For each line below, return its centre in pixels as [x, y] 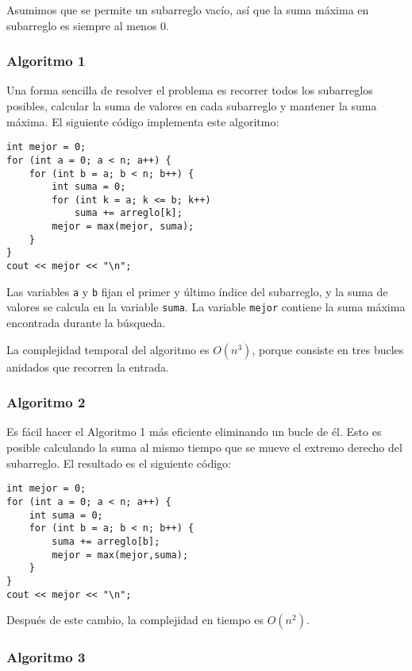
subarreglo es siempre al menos [82, 25]
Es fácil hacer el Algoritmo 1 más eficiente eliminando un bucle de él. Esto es [194, 432]
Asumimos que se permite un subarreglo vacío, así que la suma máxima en [188, 10]
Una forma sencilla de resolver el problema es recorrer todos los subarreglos [190, 90]
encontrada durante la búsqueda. [86, 323]
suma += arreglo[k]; [128, 213]
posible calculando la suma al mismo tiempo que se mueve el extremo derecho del [204, 447]
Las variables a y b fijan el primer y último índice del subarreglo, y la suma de [197, 291]
